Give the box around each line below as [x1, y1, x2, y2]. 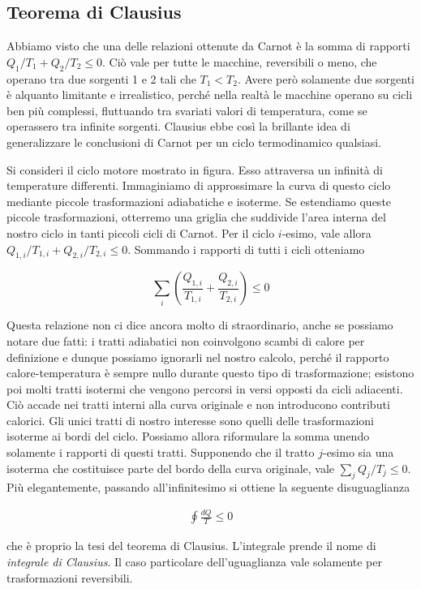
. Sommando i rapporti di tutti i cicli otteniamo [127, 240, 365, 257]
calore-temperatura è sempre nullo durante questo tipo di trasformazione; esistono [6, 364, 415, 381]
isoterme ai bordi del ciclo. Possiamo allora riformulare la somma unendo [6, 428, 370, 445]
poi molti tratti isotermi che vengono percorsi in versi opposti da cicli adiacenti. [6, 380, 403, 397]
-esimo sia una [322, 444, 394, 461]
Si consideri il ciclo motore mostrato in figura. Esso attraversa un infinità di [6, 161, 384, 178]
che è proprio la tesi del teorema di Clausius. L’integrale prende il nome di [6, 537, 376, 554]
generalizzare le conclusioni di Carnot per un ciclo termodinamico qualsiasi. [6, 133, 382, 150]
